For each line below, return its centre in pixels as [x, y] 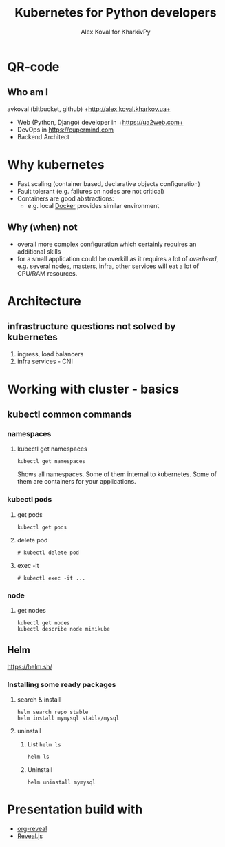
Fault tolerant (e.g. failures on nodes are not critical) [91, 191]
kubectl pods [30, 500]
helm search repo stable [53, 712]
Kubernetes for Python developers [116, 13]
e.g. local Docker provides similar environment [93, 205]
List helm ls [44, 744]
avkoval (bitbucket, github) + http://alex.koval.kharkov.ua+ [89, 109]
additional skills [39, 251]
